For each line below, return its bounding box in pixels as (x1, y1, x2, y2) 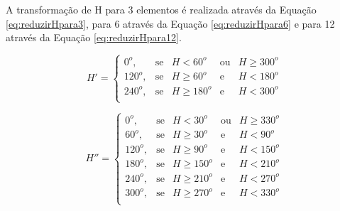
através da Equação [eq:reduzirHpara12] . (6, 30, 182, 45)
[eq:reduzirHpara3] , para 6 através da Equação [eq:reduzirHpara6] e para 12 (6, 16, 335, 31)
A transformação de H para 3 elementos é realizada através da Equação (6, 2, 317, 16)
